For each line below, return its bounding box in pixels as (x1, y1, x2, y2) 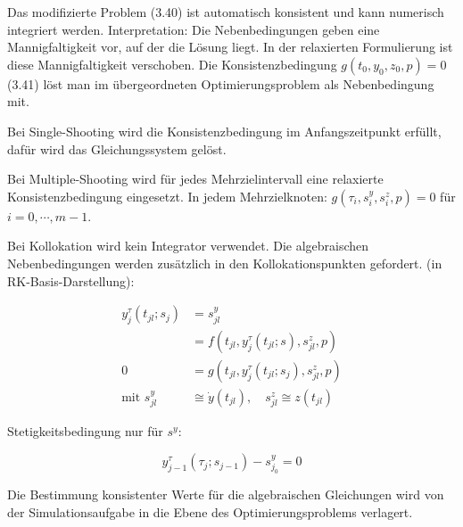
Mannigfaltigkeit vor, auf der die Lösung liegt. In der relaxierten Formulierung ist (7, 37, 453, 56)
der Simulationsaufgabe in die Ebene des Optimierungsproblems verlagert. (7, 503, 413, 522)
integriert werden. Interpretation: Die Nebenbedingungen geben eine (7, 20, 380, 38)
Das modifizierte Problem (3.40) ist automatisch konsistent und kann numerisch (7, 3, 444, 21)
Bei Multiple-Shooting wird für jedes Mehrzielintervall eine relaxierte (7, 169, 384, 188)
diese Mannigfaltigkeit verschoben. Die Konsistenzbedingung (7, 54, 337, 73)
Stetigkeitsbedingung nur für (7, 422, 163, 441)
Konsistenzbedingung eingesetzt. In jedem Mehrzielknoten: (7, 186, 327, 205)
